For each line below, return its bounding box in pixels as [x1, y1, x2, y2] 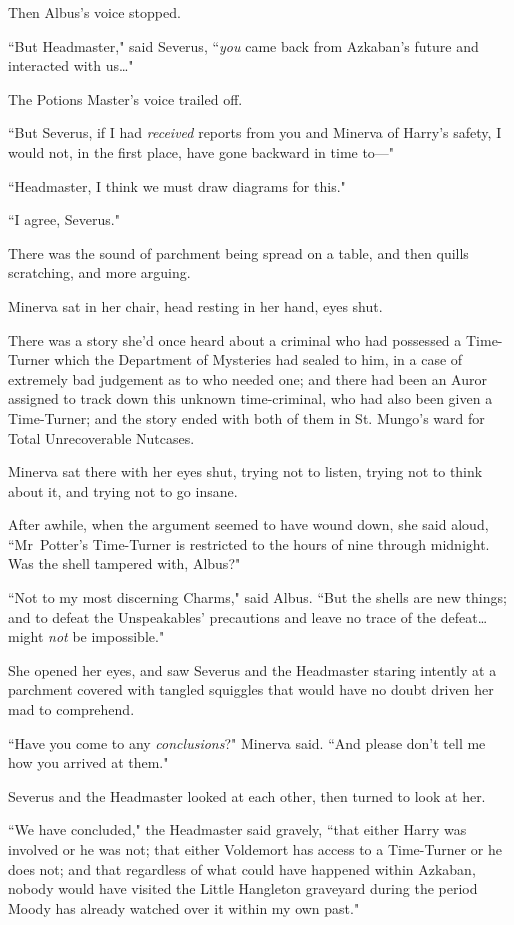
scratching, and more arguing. [8, 262, 191, 283]
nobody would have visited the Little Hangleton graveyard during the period [8, 878, 478, 899]
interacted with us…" [8, 55, 134, 76]
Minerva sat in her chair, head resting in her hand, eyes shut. [8, 295, 383, 316]
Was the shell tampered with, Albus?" [8, 553, 241, 574]
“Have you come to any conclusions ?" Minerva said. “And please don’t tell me [8, 732, 486, 753]
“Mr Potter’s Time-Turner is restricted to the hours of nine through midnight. [8, 533, 490, 554]
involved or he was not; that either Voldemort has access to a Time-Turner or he [8, 839, 502, 859]
